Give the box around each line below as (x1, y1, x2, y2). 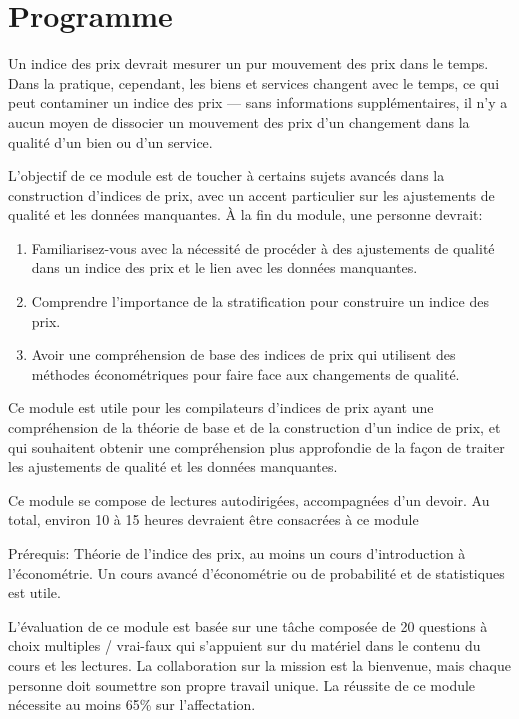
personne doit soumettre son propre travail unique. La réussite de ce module (8, 674, 476, 695)
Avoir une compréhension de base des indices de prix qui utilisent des (31, 344, 456, 365)
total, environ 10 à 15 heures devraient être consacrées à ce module (8, 509, 419, 530)
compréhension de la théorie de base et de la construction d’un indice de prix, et (8, 417, 501, 438)
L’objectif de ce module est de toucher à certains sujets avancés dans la (8, 165, 445, 186)
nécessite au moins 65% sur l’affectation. (8, 694, 256, 715)
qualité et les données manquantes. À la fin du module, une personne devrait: (8, 204, 483, 225)
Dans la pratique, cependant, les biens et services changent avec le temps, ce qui (8, 72, 500, 93)
